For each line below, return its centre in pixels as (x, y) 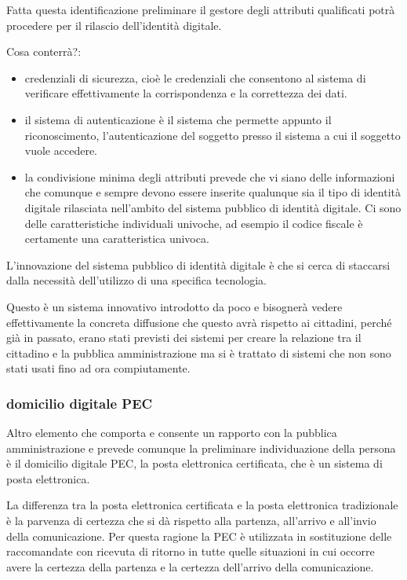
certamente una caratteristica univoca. (117, 239)
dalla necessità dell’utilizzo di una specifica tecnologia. (136, 280)
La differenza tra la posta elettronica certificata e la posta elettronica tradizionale (202, 505)
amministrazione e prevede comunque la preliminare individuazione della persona (201, 448)
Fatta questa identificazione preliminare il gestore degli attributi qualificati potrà (201, 9)
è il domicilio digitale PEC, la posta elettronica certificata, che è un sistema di (194, 463)
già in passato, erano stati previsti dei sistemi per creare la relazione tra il (184, 338)
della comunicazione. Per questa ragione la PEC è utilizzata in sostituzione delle (199, 536)
